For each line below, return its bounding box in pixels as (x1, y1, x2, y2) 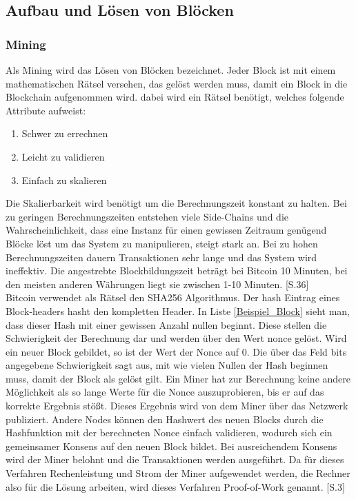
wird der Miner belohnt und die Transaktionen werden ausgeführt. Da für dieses (6, 452, 344, 467)
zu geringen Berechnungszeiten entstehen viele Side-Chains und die (6, 209, 288, 223)
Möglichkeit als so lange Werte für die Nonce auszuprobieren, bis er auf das (6, 385, 324, 399)
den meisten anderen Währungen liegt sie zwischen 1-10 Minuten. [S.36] (6, 276, 309, 291)
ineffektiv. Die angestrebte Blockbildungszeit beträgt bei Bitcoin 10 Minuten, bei (6, 263, 348, 278)
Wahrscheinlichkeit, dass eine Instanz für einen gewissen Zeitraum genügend (6, 223, 327, 237)
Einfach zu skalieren (21, 172, 107, 187)
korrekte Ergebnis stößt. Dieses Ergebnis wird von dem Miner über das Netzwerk (6, 398, 348, 413)
